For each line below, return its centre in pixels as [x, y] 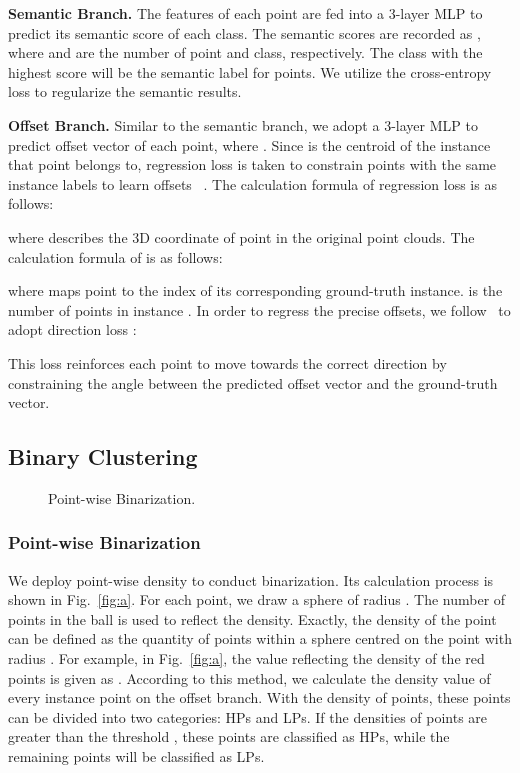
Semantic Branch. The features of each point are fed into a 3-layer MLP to [245, 13]
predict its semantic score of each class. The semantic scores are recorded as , [244, 32]
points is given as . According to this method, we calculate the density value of [249, 677]
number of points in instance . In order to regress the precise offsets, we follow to [259, 309]
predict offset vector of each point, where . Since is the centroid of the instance [249, 144]
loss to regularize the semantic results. [125, 91]
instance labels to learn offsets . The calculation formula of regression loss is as [252, 183]
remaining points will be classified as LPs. [136, 756]
